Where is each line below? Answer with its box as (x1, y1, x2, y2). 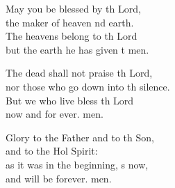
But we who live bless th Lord (6, 93, 134, 107)
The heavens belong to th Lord (6, 29, 137, 43)
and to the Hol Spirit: (6, 143, 98, 158)
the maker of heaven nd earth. (6, 15, 134, 29)
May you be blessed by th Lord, (6, 1, 141, 15)
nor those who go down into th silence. (6, 79, 170, 93)
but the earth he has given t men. (6, 42, 149, 56)
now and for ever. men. (6, 107, 103, 121)
